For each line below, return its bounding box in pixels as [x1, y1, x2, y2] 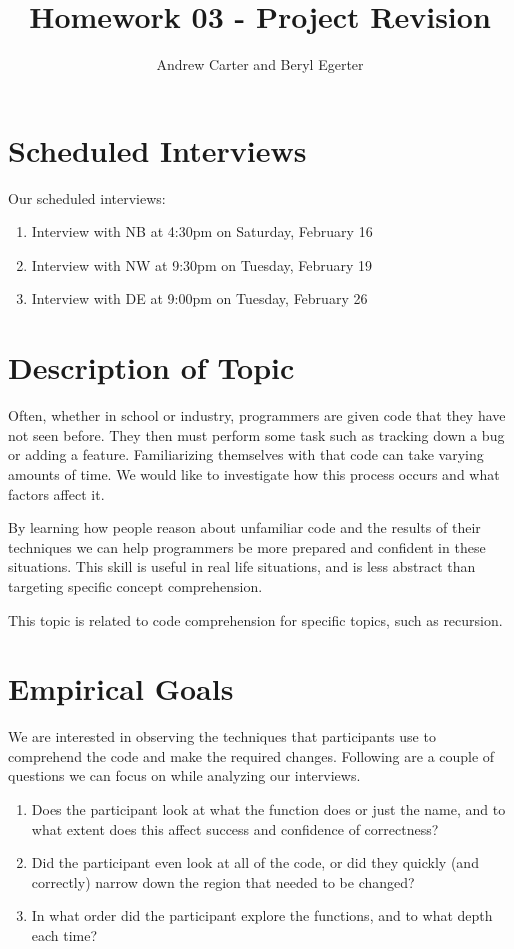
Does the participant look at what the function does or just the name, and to [31, 799, 506, 819]
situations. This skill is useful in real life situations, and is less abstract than [8, 556, 476, 577]
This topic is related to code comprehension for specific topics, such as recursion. [8, 609, 503, 630]
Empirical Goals [8, 668, 234, 709]
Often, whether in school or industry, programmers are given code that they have [8, 405, 506, 426]
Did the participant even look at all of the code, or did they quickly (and [31, 852, 479, 873]
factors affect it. [8, 483, 105, 504]
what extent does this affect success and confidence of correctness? [31, 818, 439, 839]
